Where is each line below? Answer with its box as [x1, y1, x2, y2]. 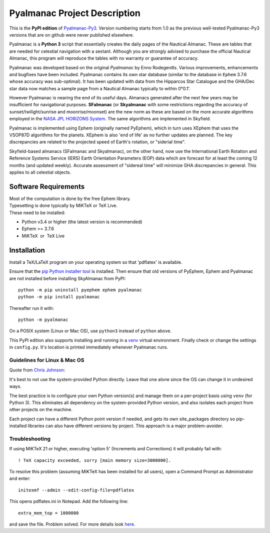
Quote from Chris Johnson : [9, 367, 65, 373]
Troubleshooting [9, 435, 51, 442]
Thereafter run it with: [9, 305, 54, 311]
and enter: [9, 475, 30, 481]
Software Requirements [9, 182, 85, 191]
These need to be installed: [9, 210, 65, 216]
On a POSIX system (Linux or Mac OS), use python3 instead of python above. [9, 328, 172, 334]
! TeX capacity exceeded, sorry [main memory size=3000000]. [18, 457, 171, 463]
